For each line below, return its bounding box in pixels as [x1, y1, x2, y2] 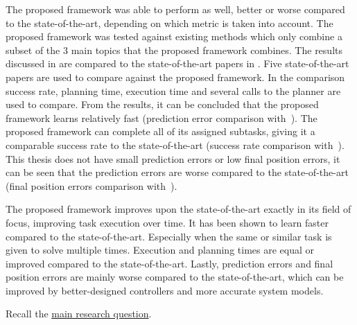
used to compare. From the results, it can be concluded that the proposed [6, 97, 319, 112]
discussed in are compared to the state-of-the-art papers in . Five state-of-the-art [6, 56, 349, 71]
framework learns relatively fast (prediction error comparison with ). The [6, 110, 317, 125]
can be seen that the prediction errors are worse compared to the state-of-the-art [6, 165, 349, 179]
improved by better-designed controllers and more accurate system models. [6, 283, 324, 297]
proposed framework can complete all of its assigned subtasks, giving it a [6, 124, 315, 139]
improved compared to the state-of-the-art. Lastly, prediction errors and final [6, 256, 333, 270]
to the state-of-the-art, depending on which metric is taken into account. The [6, 15, 333, 30]
